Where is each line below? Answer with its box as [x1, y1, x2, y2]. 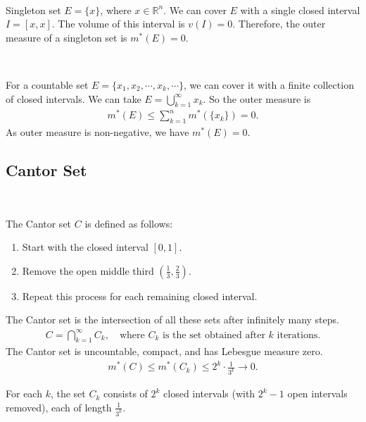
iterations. [277, 330, 321, 340]
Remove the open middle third [22, 263, 154, 278]
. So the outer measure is [203, 91, 311, 106]
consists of [103, 386, 148, 401]
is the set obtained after [162, 330, 265, 340]
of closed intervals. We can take [6, 91, 141, 106]
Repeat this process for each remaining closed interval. [22, 288, 258, 303]
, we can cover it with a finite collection [184, 77, 354, 92]
